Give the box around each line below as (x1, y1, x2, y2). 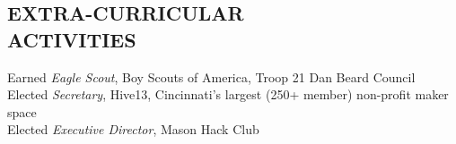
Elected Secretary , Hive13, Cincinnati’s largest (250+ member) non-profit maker (7, 85, 449, 104)
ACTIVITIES (7, 25, 136, 53)
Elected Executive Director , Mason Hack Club (7, 120, 259, 139)
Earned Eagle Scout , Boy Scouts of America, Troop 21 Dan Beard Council (7, 67, 416, 86)
